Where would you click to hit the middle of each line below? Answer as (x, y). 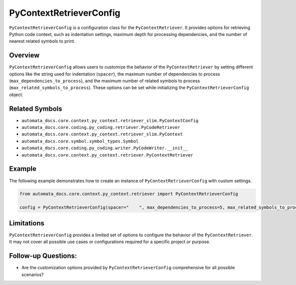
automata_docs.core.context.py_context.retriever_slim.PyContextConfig (110, 120)
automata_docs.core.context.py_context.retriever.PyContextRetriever (107, 155)
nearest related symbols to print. (42, 41)
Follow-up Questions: (43, 256)
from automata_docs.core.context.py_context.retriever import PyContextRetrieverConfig (129, 194)
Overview (24, 55)
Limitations (27, 223)
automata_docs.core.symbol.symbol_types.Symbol (80, 141)
